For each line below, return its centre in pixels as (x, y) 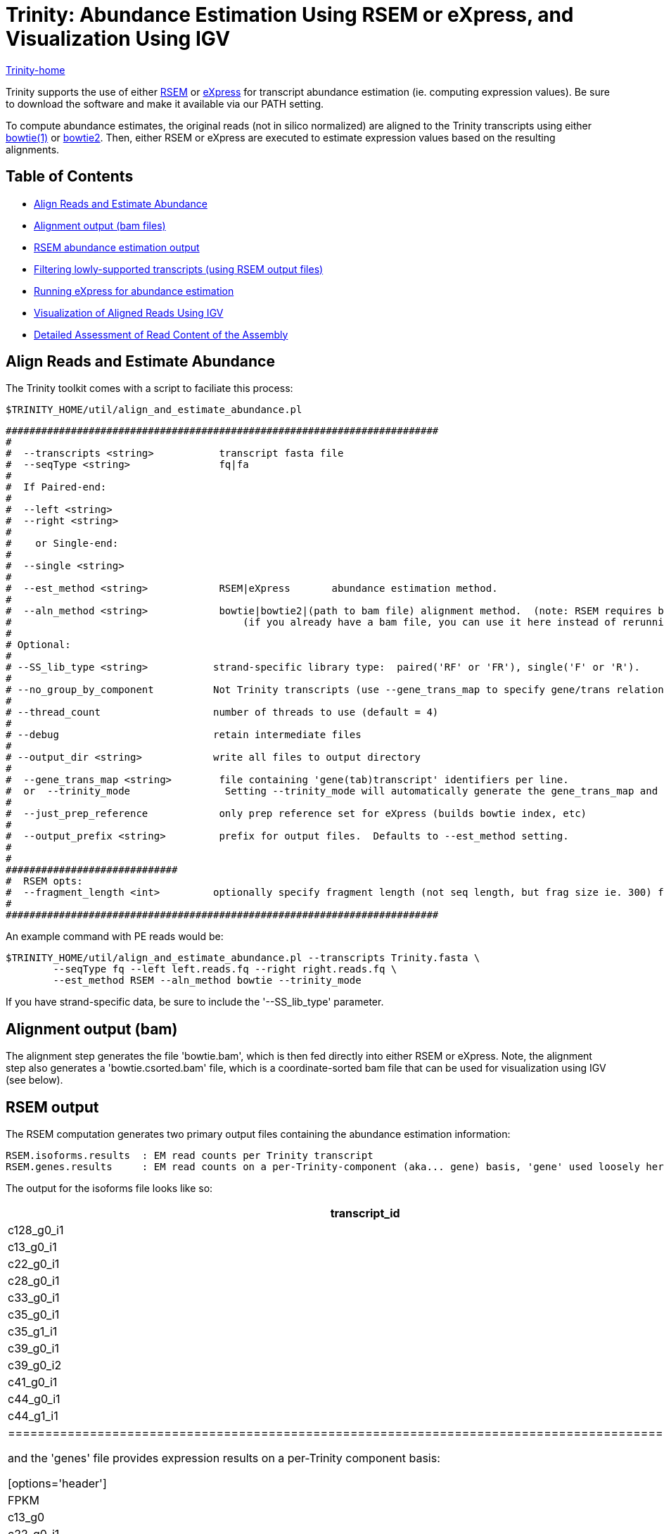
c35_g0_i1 (34, 1315)
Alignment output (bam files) (100, 225)
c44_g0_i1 (34, 1399)
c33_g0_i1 (34, 1298)
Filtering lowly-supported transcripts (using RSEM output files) (179, 269)
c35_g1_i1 (33, 1332)
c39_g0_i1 (33, 1349)
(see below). (34, 1080)
